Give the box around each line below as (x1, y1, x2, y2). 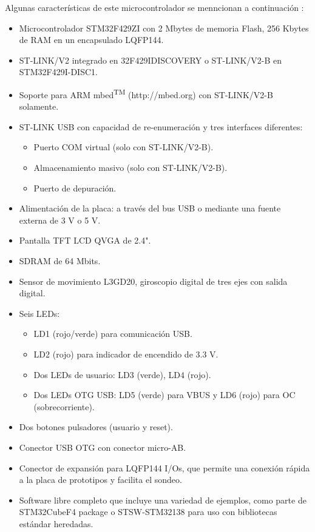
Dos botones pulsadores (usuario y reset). (19, 421, 173, 433)
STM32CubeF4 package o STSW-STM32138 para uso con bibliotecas (19, 505, 277, 518)
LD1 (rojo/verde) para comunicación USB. (33, 327, 192, 340)
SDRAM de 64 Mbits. (19, 254, 101, 267)
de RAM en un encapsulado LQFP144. (19, 33, 164, 46)
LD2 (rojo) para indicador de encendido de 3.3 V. (33, 347, 218, 360)
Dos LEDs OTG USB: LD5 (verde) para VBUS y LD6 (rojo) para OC (33, 388, 296, 401)
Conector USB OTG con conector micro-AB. (19, 441, 186, 453)
